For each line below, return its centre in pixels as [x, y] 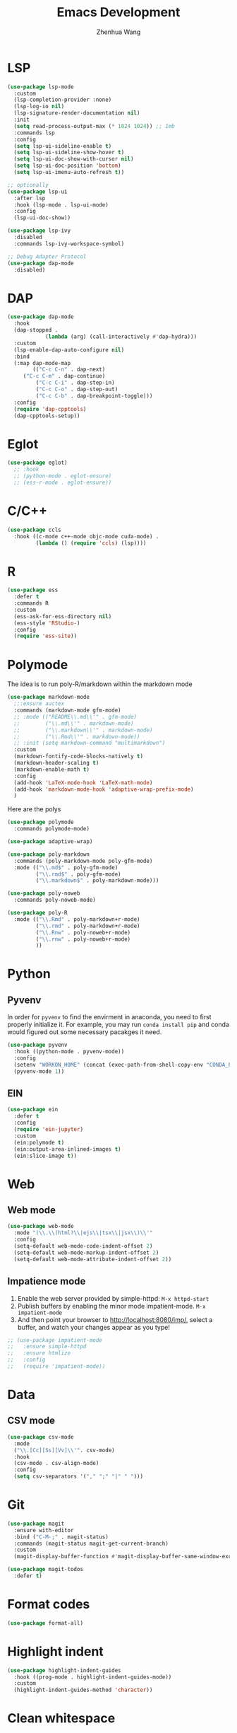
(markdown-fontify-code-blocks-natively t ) [78, 757]
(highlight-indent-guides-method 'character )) [83, 1690]
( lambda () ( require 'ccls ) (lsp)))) [91, 543]
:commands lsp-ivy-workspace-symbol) [69, 244]
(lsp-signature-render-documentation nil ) [77, 113]
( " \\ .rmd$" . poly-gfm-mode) [78, 874]
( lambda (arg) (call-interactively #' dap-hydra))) [121, 337]
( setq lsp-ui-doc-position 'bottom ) [67, 166]
